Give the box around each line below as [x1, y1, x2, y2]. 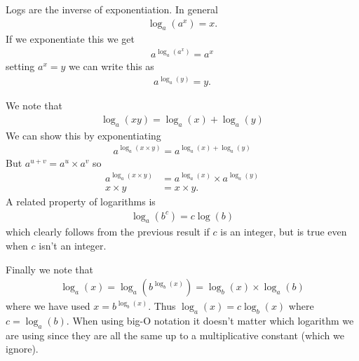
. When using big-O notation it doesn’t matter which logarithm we [66, 313, 354, 327]
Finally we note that [6, 261, 94, 276]
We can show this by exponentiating [6, 128, 161, 142]
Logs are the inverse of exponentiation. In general [6, 2, 219, 16]
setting [6, 59, 35, 74]
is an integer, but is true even [220, 224, 347, 239]
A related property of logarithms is [6, 193, 156, 208]
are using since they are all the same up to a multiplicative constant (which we [6, 327, 344, 342]
